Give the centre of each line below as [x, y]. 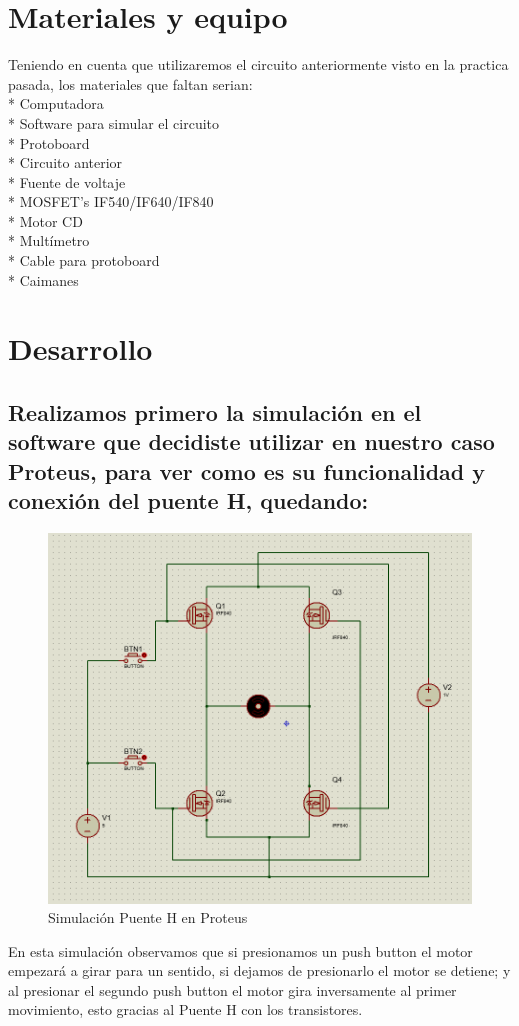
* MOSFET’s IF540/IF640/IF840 [111, 201]
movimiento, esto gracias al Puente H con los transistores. [185, 1009]
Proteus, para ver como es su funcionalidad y [247, 470]
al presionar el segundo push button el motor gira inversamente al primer [232, 989]
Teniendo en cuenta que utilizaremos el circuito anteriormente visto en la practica [258, 64]
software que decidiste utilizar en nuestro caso [251, 441]
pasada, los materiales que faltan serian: [130, 83]
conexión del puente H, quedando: [188, 500]
